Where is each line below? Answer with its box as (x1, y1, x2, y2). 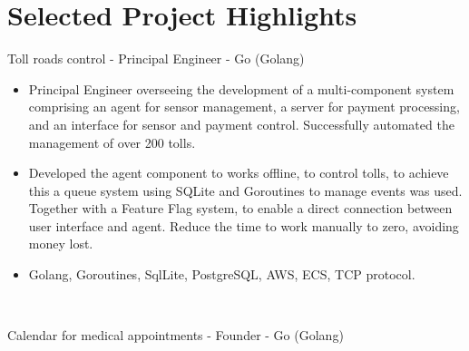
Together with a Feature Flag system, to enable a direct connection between (28, 199, 453, 218)
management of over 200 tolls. (28, 132, 196, 151)
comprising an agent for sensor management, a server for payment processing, (28, 97, 460, 116)
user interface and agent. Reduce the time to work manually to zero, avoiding (28, 216, 459, 235)
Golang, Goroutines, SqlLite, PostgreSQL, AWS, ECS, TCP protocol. (28, 265, 415, 284)
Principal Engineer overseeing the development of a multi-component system (28, 79, 454, 98)
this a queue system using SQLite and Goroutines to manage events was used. (28, 180, 463, 200)
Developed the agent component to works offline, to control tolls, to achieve (28, 163, 449, 182)
